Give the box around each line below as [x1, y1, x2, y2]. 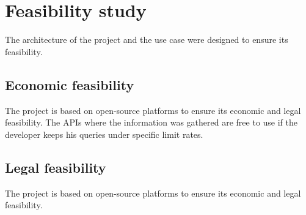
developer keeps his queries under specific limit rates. [5, 127, 203, 140]
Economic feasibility [5, 75, 134, 94]
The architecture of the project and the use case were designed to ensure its [5, 33, 288, 46]
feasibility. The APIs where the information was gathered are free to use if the [5, 116, 298, 129]
